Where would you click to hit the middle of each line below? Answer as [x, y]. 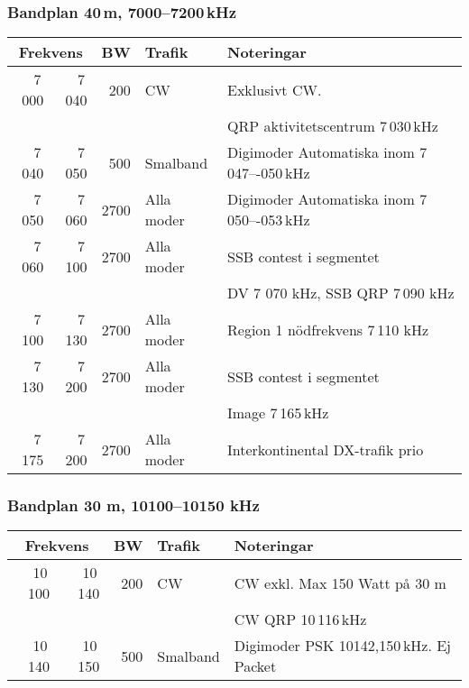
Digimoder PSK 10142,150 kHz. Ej [343, 646]
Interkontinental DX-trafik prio [326, 449]
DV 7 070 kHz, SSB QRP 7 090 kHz [341, 293]
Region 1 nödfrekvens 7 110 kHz [328, 329]
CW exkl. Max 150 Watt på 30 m [340, 583]
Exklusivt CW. [275, 89]
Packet [255, 666]
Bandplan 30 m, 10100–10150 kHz [133, 505]
